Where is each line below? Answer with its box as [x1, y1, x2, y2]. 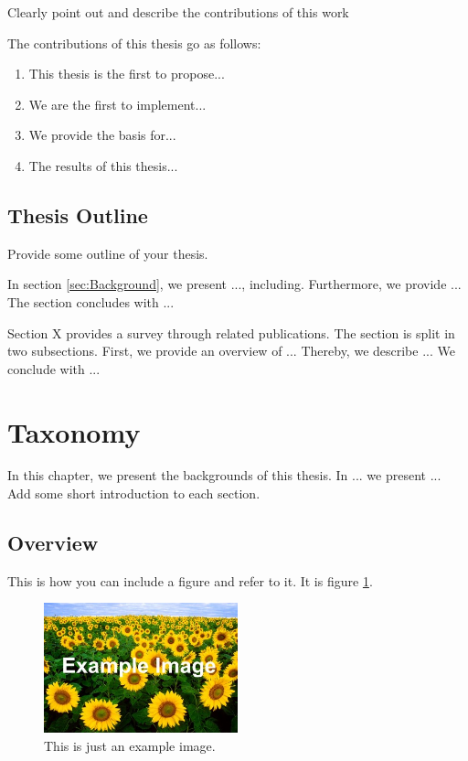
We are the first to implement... [28, 94, 207, 113]
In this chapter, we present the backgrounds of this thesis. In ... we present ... [7, 466, 441, 485]
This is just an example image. [44, 735, 216, 755]
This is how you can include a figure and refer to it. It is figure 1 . [7, 571, 373, 590]
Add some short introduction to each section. [7, 484, 261, 503]
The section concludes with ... [7, 292, 175, 311]
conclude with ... [7, 359, 101, 378]
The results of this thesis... [28, 155, 178, 175]
